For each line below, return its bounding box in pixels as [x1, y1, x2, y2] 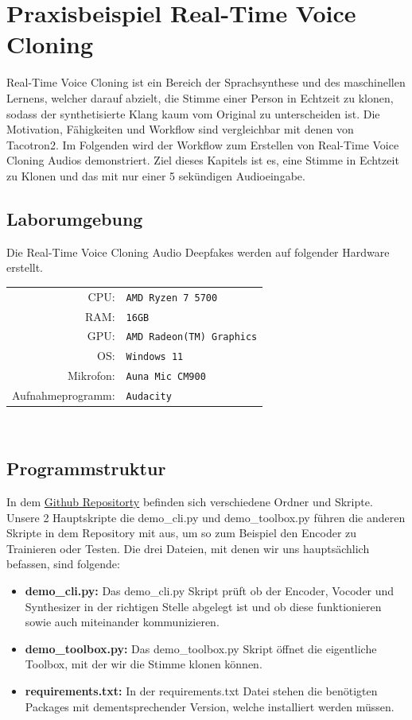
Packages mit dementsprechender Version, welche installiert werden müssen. [25, 698, 395, 714]
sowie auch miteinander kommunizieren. [25, 614, 220, 630]
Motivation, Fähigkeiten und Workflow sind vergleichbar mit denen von [6, 121, 354, 137]
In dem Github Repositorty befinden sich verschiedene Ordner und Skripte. [6, 494, 373, 510]
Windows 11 [126, 351, 184, 363]
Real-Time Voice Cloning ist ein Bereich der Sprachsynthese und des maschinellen [6, 74, 406, 91]
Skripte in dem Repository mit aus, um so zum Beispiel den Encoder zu [6, 525, 357, 541]
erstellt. [6, 259, 44, 276]
